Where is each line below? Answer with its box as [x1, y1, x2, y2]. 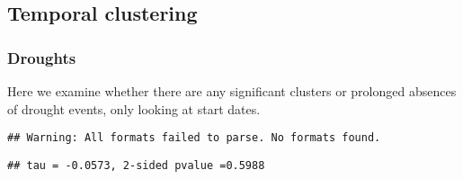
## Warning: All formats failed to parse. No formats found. [7, 131, 381, 145]
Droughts [7, 46, 76, 68]
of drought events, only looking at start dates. [7, 99, 261, 118]
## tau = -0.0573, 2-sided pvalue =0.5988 [7, 158, 265, 172]
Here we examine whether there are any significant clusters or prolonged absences [7, 82, 457, 100]
